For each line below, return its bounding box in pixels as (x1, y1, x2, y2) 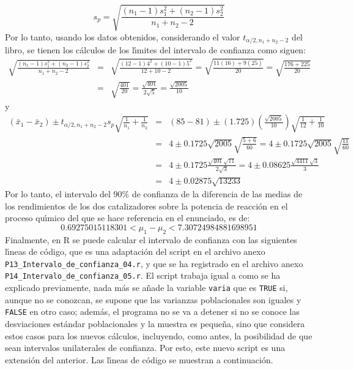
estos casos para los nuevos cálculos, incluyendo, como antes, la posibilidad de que (5, 329, 312, 342)
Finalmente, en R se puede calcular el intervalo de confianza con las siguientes (5, 233, 297, 246)
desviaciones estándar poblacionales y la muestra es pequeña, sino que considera (5, 317, 305, 330)
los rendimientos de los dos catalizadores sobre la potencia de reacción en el (5, 199, 288, 212)
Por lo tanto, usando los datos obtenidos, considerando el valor (5, 30, 240, 43)
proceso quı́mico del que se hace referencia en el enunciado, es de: (5, 211, 250, 224)
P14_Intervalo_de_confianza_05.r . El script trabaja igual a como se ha (5, 269, 281, 282)
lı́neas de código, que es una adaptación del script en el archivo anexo (5, 245, 265, 258)
